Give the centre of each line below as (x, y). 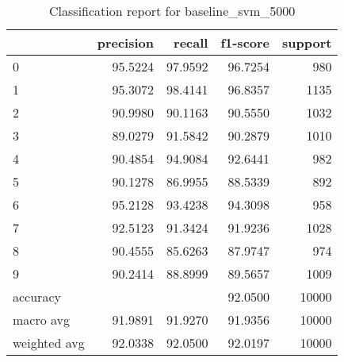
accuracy (37, 297)
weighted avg (49, 343)
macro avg (42, 320)
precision (125, 42)
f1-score (245, 42)
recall (191, 42)
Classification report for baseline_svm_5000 (172, 11)
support (307, 42)
